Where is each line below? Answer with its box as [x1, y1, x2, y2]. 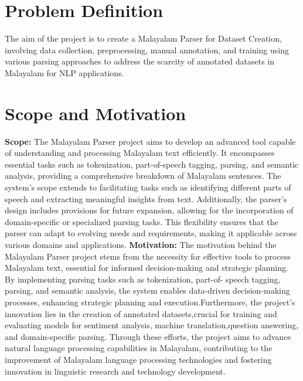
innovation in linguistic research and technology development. [5, 365, 226, 377]
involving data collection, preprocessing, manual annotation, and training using [5, 43, 289, 56]
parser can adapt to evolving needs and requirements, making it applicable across [5, 227, 297, 239]
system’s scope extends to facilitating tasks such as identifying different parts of [5, 181, 291, 193]
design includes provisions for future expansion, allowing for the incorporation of [5, 204, 294, 216]
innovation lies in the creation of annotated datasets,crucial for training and [5, 307, 277, 319]
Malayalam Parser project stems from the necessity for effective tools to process [5, 250, 291, 262]
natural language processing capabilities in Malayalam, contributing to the [5, 342, 273, 354]
